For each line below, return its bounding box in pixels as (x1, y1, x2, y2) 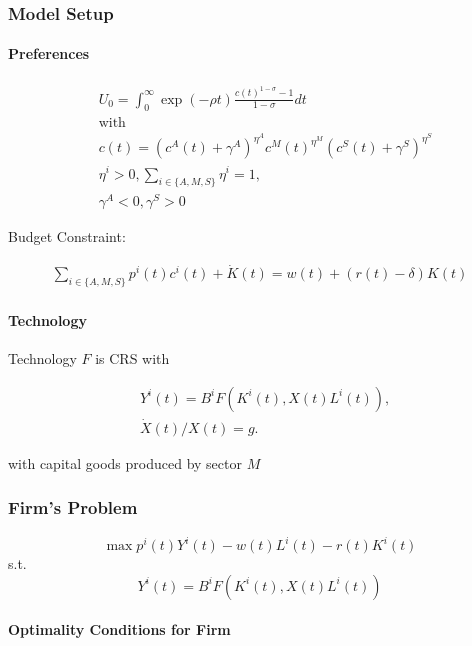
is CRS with (95, 347, 170, 368)
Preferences (8, 43, 90, 64)
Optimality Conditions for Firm (8, 619, 231, 640)
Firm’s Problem (8, 495, 138, 520)
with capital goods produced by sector (8, 452, 242, 473)
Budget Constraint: (8, 226, 126, 247)
